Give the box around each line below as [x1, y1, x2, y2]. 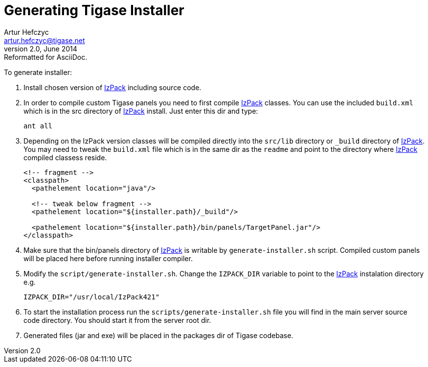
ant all [23, 122, 53, 130]
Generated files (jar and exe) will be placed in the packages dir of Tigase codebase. [23, 331, 293, 340]
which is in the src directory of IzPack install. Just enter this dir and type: [23, 106, 258, 115]
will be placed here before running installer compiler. [23, 254, 193, 263]
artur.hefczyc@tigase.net [4, 36, 85, 45]
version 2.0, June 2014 [4, 44, 77, 53]
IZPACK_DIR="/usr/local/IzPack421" [23, 293, 160, 301]
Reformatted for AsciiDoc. [4, 52, 88, 61]
